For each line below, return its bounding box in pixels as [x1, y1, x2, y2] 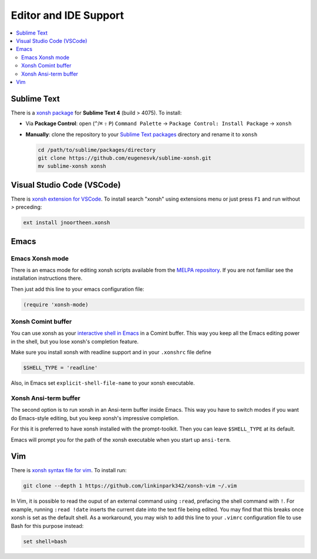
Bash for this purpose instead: [11, 522, 84, 529]
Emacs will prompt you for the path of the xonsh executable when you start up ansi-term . [11, 436, 231, 443]
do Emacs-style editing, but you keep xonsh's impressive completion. [11, 414, 179, 422]
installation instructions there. [11, 275, 83, 282]
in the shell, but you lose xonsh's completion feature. [11, 338, 139, 345]
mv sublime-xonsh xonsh [38, 163, 107, 170]
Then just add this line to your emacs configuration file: [11, 285, 144, 293]
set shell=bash [23, 538, 67, 545]
